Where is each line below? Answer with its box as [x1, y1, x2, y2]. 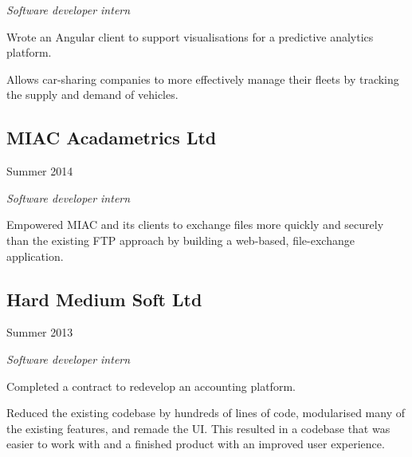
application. [6, 247, 64, 264]
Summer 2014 [6, 163, 73, 179]
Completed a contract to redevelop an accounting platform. [6, 377, 296, 394]
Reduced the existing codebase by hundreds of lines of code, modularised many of [6, 404, 405, 421]
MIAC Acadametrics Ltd [6, 125, 217, 150]
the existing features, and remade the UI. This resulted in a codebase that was [6, 420, 390, 436]
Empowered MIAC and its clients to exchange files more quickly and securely [6, 216, 384, 233]
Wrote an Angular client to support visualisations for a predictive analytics [6, 28, 374, 45]
